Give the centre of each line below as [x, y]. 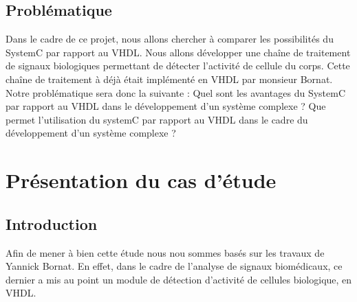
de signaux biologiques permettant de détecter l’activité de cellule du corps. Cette [178, 66]
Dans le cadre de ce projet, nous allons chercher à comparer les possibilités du [170, 39]
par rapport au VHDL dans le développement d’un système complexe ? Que [166, 106]
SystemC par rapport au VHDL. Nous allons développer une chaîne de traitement [178, 52]
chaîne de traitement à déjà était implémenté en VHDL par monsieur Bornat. [169, 79]
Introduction [52, 223]
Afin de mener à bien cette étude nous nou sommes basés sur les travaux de [165, 252]
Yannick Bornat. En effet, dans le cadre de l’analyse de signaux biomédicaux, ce [174, 266]
